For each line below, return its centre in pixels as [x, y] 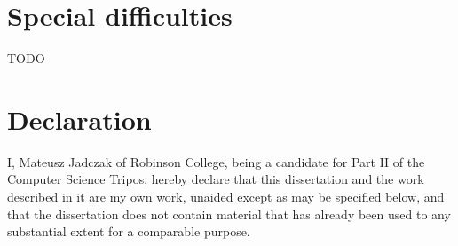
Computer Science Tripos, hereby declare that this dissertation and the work [216, 179]
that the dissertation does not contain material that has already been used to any [229, 214]
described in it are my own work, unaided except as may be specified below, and [226, 197]
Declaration [79, 119]
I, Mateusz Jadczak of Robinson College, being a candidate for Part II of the [216, 161]
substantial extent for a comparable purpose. [129, 231]
